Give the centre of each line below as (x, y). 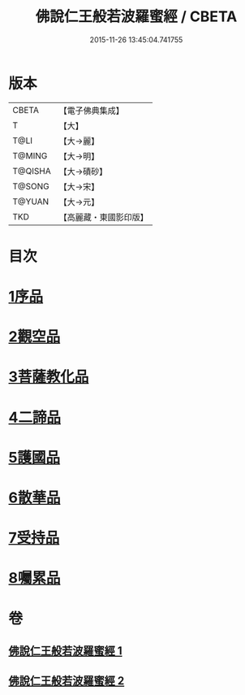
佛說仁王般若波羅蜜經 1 (66, 651)
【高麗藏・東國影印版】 (103, 217)
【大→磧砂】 (83, 172)
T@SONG (31, 186)
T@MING (30, 155)
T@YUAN (31, 202)
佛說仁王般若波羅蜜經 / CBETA (136, 17)
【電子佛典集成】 (91, 111)
